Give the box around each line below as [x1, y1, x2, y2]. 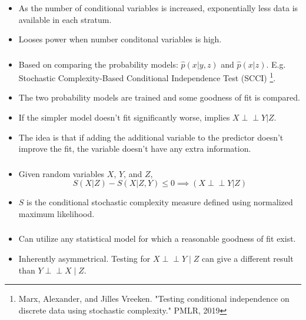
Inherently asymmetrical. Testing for [18, 252, 151, 265]
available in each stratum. [18, 13, 112, 25]
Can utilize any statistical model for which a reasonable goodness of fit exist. [18, 232, 296, 245]
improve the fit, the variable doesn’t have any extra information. [18, 142, 251, 155]
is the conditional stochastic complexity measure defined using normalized [26, 196, 293, 208]
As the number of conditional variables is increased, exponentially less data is [18, 1, 298, 14]
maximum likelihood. [18, 207, 95, 219]
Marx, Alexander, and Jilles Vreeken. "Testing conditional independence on [18, 292, 290, 305]
